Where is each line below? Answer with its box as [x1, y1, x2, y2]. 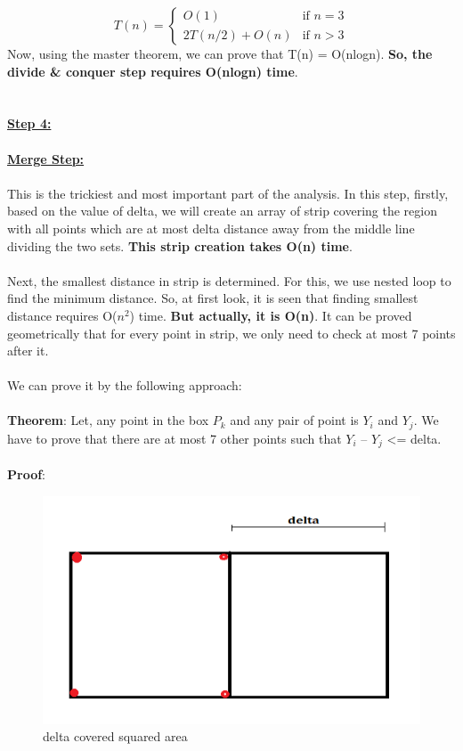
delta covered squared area [43, 727, 188, 746]
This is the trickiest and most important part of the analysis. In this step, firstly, [7, 184, 449, 202]
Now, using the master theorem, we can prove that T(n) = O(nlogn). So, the [7, 45, 433, 62]
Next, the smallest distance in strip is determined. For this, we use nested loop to [7, 271, 451, 290]
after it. [7, 341, 49, 360]
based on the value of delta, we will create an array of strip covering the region [7, 201, 437, 220]
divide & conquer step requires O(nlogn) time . [7, 61, 298, 80]
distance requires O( [7, 306, 118, 324]
